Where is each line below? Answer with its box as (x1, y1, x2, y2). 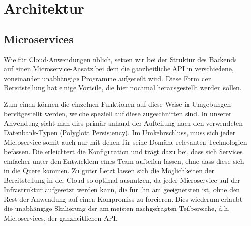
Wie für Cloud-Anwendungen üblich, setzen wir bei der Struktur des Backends (4, 54, 237, 64)
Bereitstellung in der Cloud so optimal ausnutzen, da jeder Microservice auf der (4, 175, 240, 185)
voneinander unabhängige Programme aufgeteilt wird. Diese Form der (4, 73, 211, 83)
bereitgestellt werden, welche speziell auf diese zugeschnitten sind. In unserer (4, 108, 232, 118)
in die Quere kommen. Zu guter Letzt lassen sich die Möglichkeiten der (4, 165, 215, 176)
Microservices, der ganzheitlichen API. (4, 213, 118, 223)
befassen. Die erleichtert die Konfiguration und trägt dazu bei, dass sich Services (4, 146, 243, 156)
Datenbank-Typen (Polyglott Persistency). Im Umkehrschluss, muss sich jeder (4, 127, 235, 137)
